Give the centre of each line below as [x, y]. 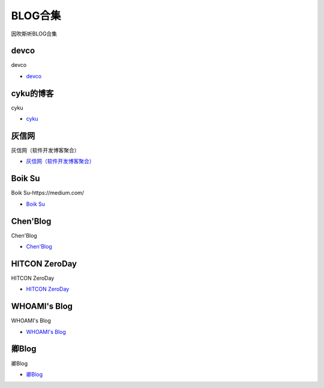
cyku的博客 [32, 93]
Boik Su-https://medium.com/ [47, 193]
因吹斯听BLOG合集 [34, 34]
